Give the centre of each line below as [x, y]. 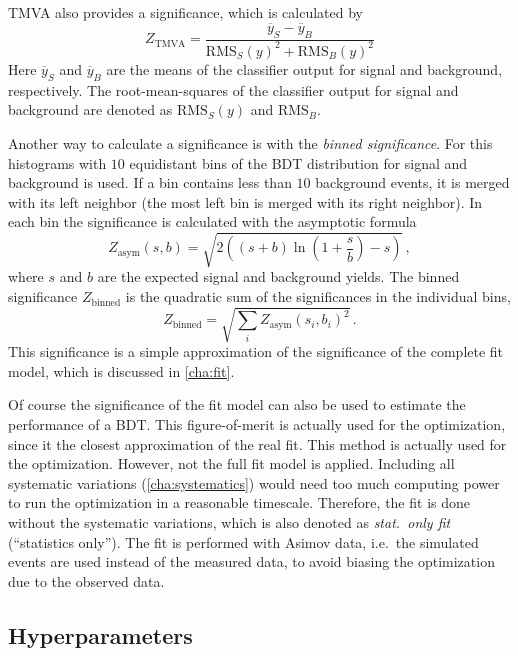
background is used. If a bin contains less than [150, 182]
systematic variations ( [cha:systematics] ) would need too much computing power [254, 482]
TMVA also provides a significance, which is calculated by [185, 12]
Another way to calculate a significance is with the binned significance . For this [250, 142]
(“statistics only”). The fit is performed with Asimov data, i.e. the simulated [243, 541]
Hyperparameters [100, 634]
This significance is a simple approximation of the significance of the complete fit [256, 351]
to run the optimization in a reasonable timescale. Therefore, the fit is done [239, 502]
